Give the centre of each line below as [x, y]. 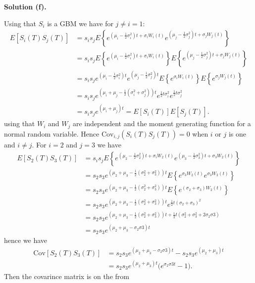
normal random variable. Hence [52, 133]
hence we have [26, 240]
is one [237, 133]
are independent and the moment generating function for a [162, 123]
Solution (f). [25, 6]
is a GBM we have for [80, 23]
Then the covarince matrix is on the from [67, 276]
